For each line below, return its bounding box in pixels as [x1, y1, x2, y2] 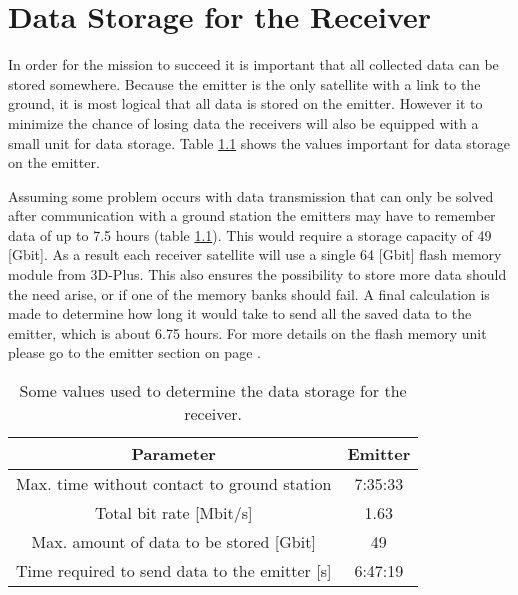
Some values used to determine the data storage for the [19, 379, 407, 403]
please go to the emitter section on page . [8, 342, 261, 363]
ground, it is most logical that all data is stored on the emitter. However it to [8, 93, 483, 114]
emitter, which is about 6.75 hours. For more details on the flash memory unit [8, 322, 487, 343]
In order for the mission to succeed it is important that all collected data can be [8, 54, 499, 75]
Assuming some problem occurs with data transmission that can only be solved [8, 185, 494, 206]
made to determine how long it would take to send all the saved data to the [8, 303, 472, 324]
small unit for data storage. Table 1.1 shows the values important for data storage [8, 132, 510, 153]
